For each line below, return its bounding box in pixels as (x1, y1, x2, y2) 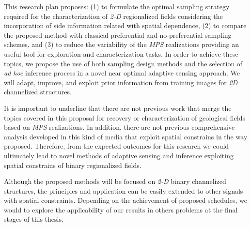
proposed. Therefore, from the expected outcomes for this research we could (4, 141, 229, 151)
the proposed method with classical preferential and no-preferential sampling (4, 30, 232, 40)
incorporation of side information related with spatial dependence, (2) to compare (4, 20, 247, 30)
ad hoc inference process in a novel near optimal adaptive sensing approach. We (4, 68, 240, 78)
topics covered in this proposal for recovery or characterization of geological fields (4, 112, 245, 122)
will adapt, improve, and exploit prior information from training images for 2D (4, 77, 238, 87)
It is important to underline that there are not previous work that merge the (4, 103, 232, 113)
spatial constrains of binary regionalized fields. (4, 160, 141, 170)
